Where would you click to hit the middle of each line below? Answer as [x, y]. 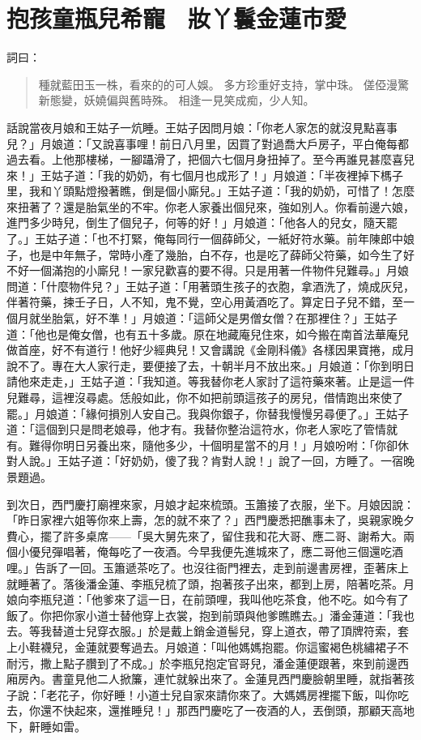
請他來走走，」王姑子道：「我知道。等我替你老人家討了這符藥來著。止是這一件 [210, 381]
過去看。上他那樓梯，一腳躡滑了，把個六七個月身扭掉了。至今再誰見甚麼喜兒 [210, 159]
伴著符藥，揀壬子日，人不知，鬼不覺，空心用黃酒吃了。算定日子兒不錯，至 [205, 302]
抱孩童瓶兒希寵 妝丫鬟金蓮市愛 [177, 18]
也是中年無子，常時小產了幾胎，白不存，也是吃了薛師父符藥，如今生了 [216, 254]
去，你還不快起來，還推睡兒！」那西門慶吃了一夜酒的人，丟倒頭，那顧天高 [205, 710]
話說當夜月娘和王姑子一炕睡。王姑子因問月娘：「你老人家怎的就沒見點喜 [196, 127]
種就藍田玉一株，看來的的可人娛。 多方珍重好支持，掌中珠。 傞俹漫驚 [224, 84]
